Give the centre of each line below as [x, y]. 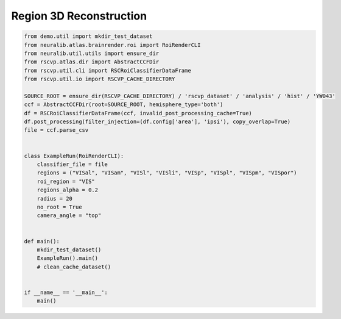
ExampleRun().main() [68, 258]
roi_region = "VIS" [66, 181]
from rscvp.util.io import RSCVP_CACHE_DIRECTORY [100, 79]
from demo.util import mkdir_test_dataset [88, 36]
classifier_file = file [72, 164]
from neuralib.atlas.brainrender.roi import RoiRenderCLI [112, 45]
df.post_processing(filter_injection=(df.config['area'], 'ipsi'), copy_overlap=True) [157, 122]
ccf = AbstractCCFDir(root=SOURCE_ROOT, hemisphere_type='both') [124, 105]
